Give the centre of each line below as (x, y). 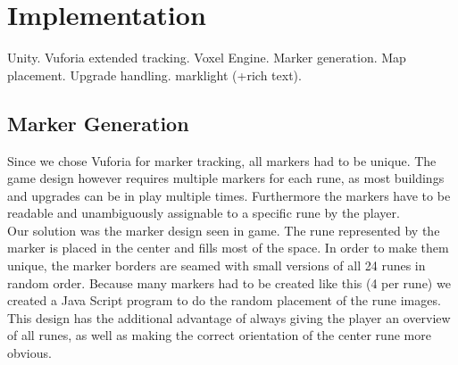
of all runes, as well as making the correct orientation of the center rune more (219, 335)
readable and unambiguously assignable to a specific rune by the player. (204, 213)
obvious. (29, 353)
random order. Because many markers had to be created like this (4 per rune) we (229, 282)
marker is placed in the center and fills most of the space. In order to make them (228, 248)
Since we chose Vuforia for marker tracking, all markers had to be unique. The (222, 160)
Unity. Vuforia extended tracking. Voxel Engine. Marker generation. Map (207, 58)
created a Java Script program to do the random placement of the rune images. (224, 300)
